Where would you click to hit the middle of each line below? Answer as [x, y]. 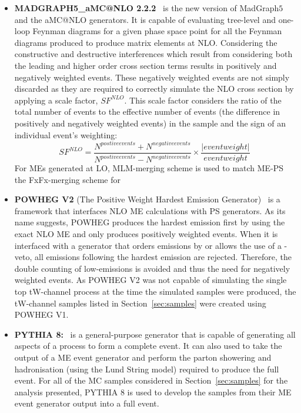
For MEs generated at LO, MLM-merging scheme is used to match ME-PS [149, 168]
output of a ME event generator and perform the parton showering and [143, 357]
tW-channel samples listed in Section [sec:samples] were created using [140, 303]
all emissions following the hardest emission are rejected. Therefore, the [163, 257]
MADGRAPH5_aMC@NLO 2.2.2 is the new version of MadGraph [147, 8]
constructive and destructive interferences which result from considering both [153, 54]
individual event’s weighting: [66, 134]
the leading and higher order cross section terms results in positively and [146, 65]
